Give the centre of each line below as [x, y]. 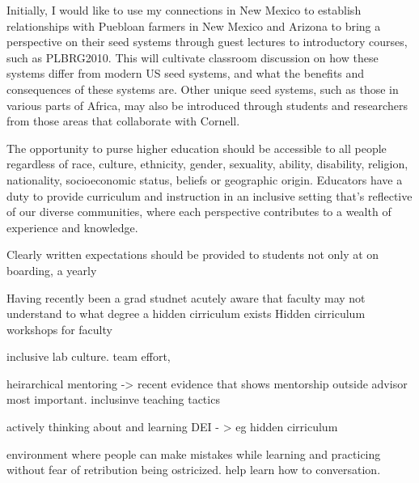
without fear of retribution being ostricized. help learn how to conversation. [194, 470]
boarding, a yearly [52, 270]
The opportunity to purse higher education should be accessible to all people [197, 148]
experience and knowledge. [72, 227]
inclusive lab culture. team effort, [89, 356]
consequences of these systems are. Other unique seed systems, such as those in [203, 89]
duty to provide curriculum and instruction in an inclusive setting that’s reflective [209, 195]
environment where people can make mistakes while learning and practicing [194, 453]
